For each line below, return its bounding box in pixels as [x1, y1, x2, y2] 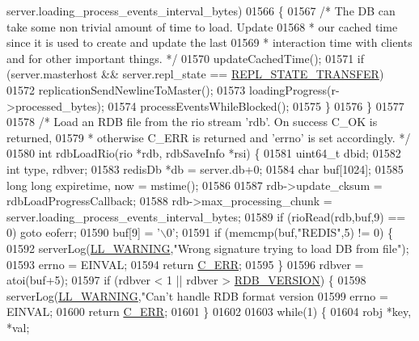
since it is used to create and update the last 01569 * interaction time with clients [6, 34, 413, 51]
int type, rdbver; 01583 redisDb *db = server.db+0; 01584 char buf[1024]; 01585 [6, 160, 404, 177]
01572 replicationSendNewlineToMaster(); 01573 [6, 81, 246, 98]
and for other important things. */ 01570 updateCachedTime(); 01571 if [6, 49, 365, 66]
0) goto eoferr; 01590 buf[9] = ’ [6, 224, 160, 241]
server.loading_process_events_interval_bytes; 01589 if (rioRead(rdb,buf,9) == [6, 208, 406, 225]
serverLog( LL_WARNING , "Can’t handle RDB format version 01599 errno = [6, 287, 388, 304]
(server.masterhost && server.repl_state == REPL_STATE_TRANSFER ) [6, 65, 384, 82]
